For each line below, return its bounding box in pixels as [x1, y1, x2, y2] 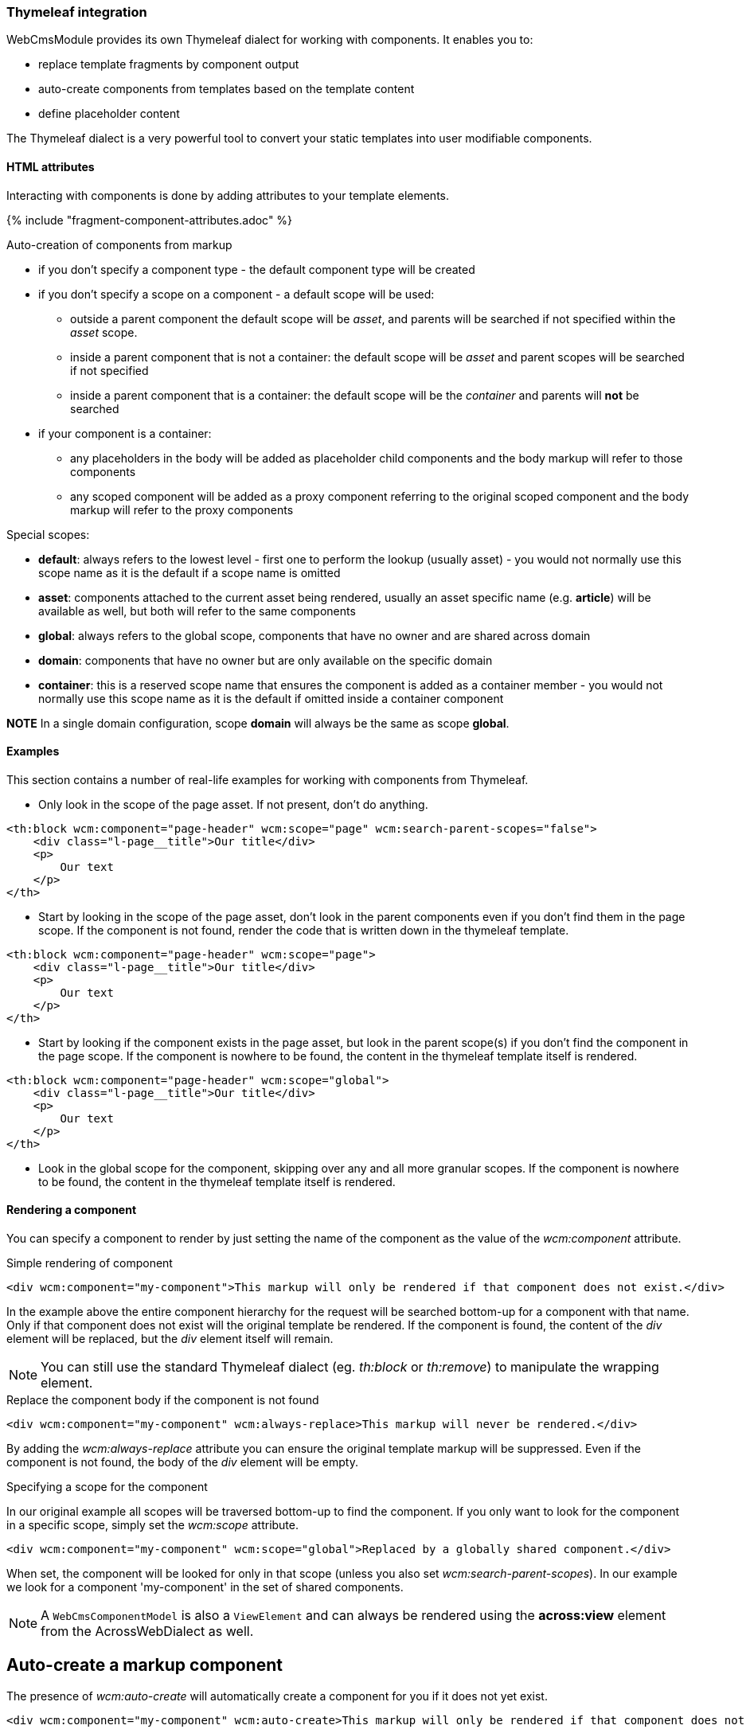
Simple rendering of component [6, 1256, 173, 1270]
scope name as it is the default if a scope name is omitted [38, 565, 341, 580]
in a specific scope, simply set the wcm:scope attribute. [6, 1518, 299, 1532]
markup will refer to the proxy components [70, 502, 294, 517]
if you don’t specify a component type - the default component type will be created [38, 262, 475, 276]
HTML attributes [6, 159, 95, 174]
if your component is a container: [38, 426, 212, 440]
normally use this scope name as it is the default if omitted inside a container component [38, 691, 504, 705]
